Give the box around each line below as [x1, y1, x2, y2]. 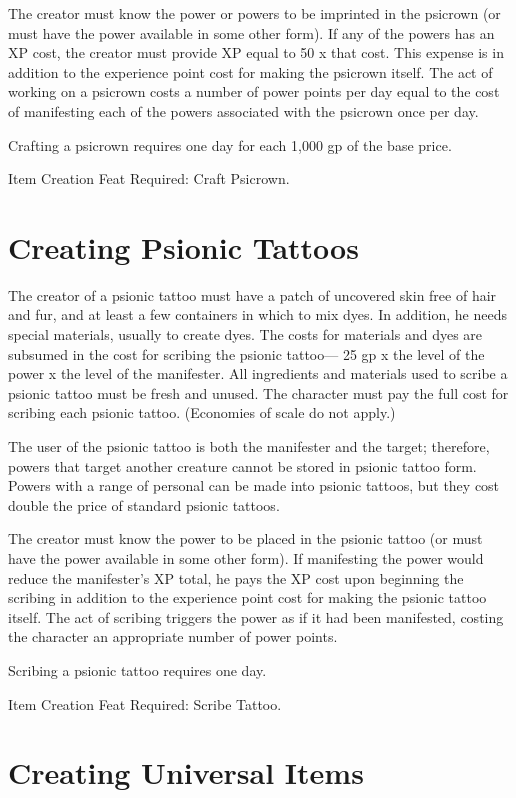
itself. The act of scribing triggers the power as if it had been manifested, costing [8, 606, 504, 627]
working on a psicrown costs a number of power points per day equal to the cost [8, 81, 500, 102]
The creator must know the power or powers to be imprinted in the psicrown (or [8, 3, 501, 23]
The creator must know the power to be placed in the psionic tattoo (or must [8, 528, 483, 549]
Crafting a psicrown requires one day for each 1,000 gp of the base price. [8, 134, 452, 155]
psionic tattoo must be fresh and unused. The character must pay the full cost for [8, 382, 509, 403]
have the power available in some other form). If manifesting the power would [8, 548, 484, 568]
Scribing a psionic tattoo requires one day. [8, 659, 267, 680]
